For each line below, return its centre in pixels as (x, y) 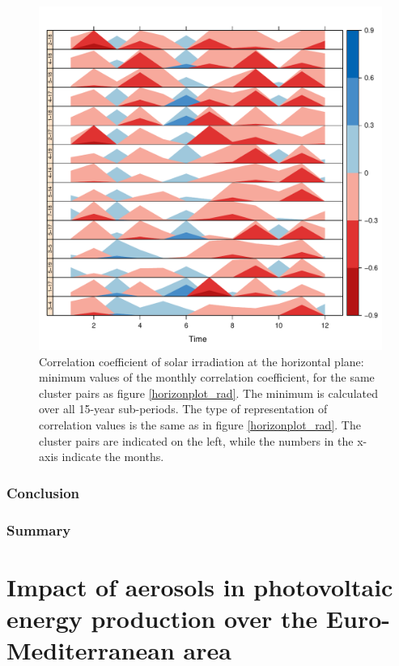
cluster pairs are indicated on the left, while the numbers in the (196, 440)
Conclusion (43, 492)
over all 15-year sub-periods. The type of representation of (183, 409)
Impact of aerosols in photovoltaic (200, 586)
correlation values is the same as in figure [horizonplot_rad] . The (200, 424)
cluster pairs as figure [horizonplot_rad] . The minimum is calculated (208, 393)
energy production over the (162, 618)
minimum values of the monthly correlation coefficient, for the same (207, 377)
